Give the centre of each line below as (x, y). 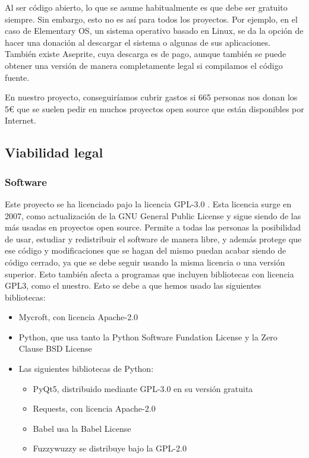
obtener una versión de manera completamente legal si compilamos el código (144, 65)
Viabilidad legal (54, 152)
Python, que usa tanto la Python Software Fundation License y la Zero (148, 337)
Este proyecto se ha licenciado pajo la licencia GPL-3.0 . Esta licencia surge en (148, 203)
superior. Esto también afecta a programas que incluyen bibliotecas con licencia (149, 274)
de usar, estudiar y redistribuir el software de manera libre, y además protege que (153, 239)
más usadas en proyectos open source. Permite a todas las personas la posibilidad (153, 227)
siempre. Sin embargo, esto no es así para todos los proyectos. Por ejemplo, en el (151, 19)
